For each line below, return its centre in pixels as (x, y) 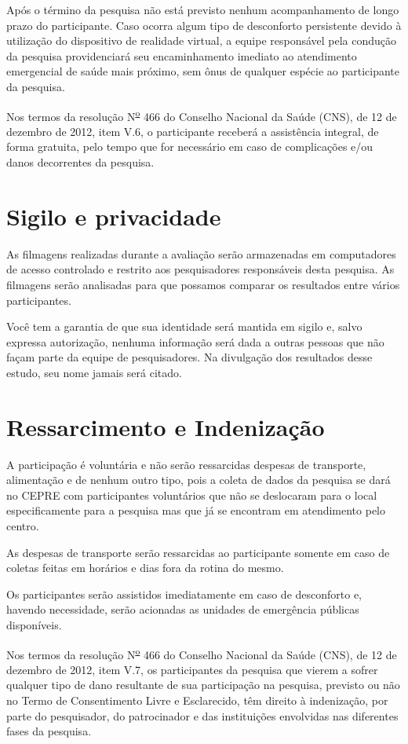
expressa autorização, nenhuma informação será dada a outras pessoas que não (195, 341)
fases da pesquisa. (49, 731)
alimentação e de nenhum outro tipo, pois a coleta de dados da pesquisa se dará (199, 480)
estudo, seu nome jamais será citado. (94, 372)
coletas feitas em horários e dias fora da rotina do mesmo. (145, 568)
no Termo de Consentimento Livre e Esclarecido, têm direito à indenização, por (197, 700)
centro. (23, 525)
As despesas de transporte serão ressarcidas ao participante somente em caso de (198, 552)
